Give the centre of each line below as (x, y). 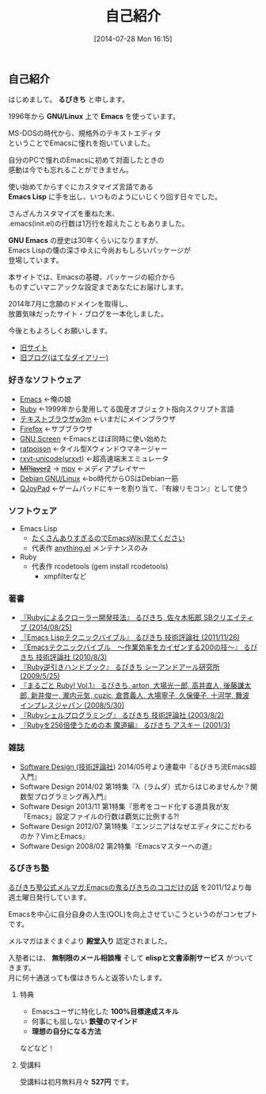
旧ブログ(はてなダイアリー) (64, 357)
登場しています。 (36, 260)
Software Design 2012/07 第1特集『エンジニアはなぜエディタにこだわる (136, 826)
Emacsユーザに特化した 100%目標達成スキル (105, 1011)
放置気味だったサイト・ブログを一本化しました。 (88, 314)
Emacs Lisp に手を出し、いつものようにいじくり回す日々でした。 (115, 197)
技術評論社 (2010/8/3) (71, 657)
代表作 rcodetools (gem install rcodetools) (100, 566)
